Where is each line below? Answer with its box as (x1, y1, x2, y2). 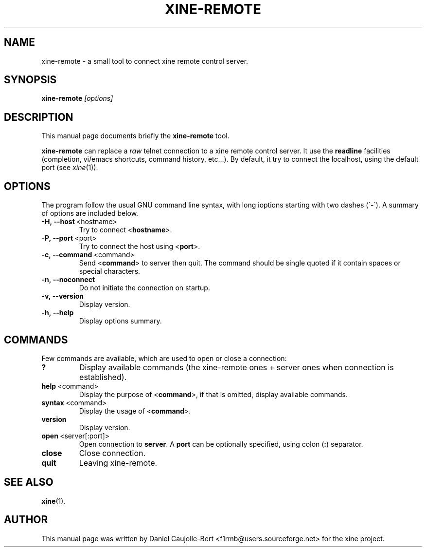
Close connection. (79, 448, 146, 458)
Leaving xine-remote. (79, 457, 158, 468)
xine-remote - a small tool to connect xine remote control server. (41, 57, 248, 65)
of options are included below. (41, 209, 139, 218)
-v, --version (41, 292, 84, 301)
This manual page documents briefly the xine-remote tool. (41, 132, 230, 140)
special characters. (79, 267, 141, 276)
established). (79, 372, 127, 382)
